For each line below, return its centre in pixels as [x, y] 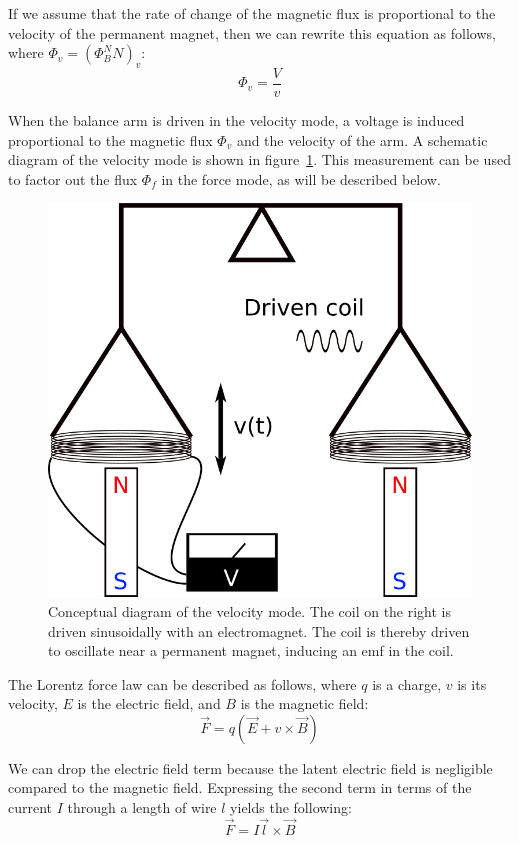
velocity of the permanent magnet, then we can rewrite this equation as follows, [252, 32]
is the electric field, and [149, 703]
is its [472, 683]
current [30, 807]
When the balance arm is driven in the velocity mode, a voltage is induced [236, 120]
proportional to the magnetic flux [110, 139]
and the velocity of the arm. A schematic [362, 139]
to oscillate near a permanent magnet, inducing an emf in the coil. [251, 650]
